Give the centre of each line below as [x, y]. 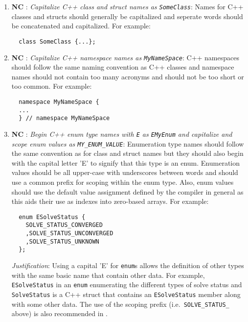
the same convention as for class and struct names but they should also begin [127, 153]
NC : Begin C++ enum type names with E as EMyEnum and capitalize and [122, 134]
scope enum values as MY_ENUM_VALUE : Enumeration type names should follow [128, 143]
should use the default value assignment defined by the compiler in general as [127, 191]
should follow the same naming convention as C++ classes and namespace [123, 67]
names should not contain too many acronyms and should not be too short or [128, 76]
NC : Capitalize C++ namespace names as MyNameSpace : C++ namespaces [125, 57]
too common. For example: [52, 86]
